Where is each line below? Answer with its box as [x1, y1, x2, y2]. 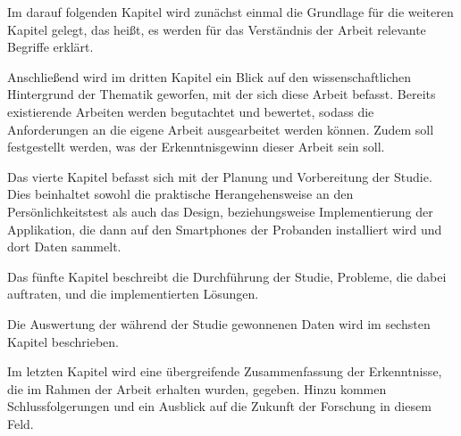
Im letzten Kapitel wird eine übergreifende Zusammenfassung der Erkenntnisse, [7, 362, 442, 381]
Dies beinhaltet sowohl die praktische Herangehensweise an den [7, 185, 354, 203]
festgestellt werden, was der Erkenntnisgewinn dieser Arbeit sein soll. [7, 137, 385, 156]
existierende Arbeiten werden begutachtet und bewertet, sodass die [7, 102, 374, 120]
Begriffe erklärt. [7, 37, 94, 56]
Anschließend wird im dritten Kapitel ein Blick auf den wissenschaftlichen [7, 67, 412, 86]
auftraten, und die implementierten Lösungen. [7, 284, 259, 303]
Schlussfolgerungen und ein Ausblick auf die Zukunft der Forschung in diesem [7, 397, 432, 415]
